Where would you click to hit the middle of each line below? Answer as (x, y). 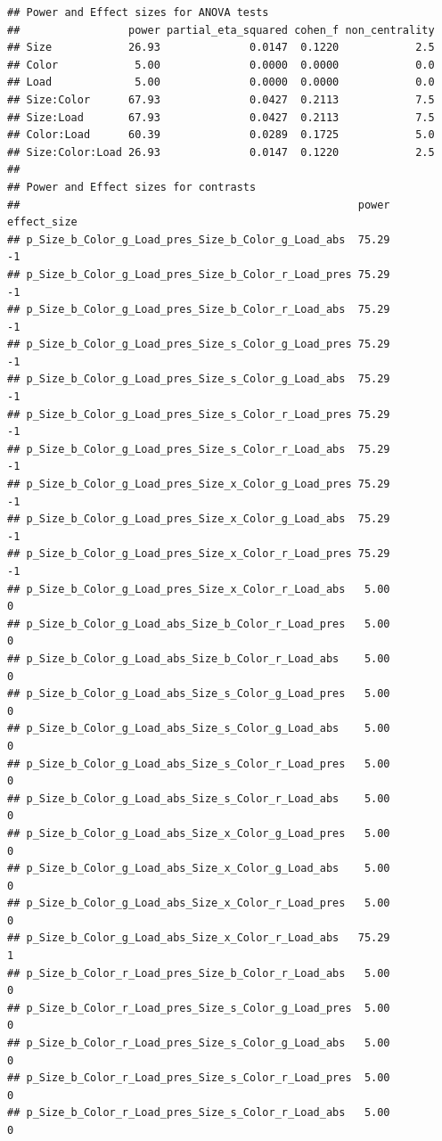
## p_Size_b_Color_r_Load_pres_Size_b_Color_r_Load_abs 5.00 (199, 973)
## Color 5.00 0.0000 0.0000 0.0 (221, 65)
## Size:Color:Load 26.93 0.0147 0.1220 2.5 (221, 152)
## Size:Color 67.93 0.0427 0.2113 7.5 (221, 99)
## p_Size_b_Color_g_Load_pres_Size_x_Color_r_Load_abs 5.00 (199, 589)
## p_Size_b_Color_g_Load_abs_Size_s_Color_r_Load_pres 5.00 (199, 763)
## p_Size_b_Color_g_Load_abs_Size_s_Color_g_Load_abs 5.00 (199, 729)
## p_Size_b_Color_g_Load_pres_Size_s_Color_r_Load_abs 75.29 (199, 449)
